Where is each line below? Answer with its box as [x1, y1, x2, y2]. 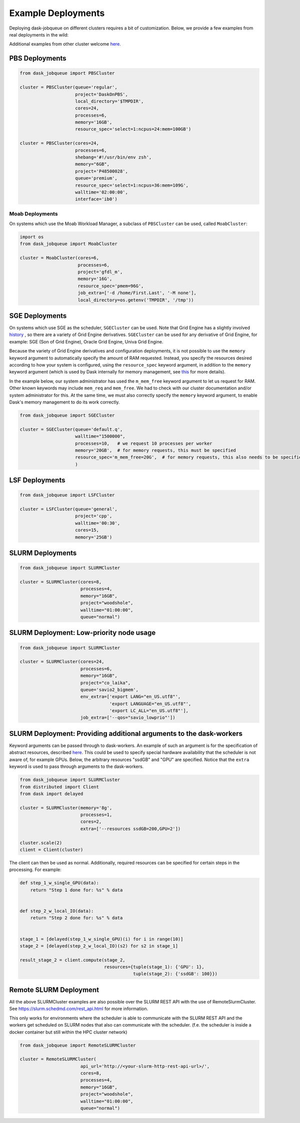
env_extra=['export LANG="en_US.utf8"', [80, 694, 181, 699]
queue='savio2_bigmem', [80, 686, 138, 692]
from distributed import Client [19, 784, 99, 789]
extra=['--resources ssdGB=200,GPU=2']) [80, 825, 181, 831]
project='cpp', [75, 513, 112, 519]
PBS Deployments [9, 54, 67, 62]
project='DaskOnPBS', [75, 91, 128, 97]
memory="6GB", [75, 161, 110, 167]
